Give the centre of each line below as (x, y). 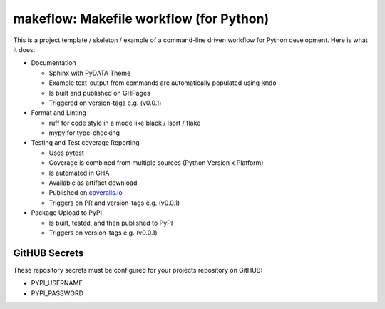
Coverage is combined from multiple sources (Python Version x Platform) (156, 163)
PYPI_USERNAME (57, 283)
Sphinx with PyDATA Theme (90, 73)
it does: (24, 49)
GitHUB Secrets (48, 253)
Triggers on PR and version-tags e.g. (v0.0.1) (114, 203)
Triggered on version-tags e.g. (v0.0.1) (105, 103)
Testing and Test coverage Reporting (85, 143)
